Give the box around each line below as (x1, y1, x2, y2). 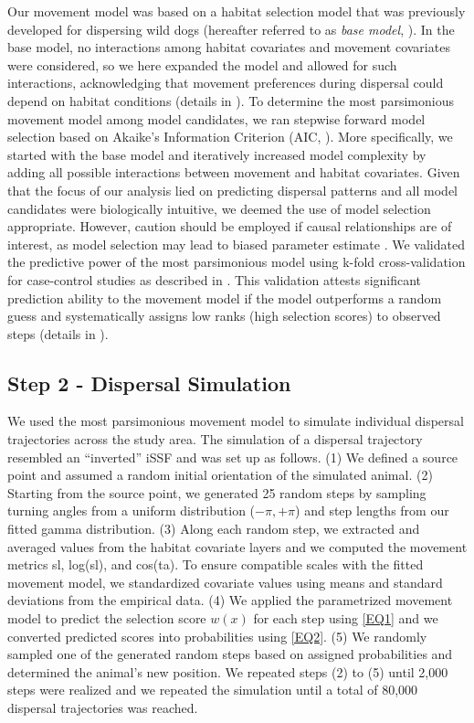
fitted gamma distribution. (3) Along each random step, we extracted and (7, 519, 420, 538)
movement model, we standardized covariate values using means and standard (7, 572, 443, 591)
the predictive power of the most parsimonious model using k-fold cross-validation (7, 252, 466, 271)
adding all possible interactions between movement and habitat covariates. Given (7, 163, 460, 182)
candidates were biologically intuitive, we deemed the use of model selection (7, 198, 431, 218)
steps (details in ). (7, 324, 109, 343)
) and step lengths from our (295, 501, 449, 520)
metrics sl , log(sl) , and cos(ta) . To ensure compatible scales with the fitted (7, 555, 424, 574)
